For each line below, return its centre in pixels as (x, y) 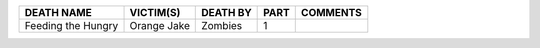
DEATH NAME (58, 12)
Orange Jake (159, 25)
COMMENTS (331, 12)
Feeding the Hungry (71, 25)
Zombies (222, 25)
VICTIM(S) (155, 12)
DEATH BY (226, 12)
